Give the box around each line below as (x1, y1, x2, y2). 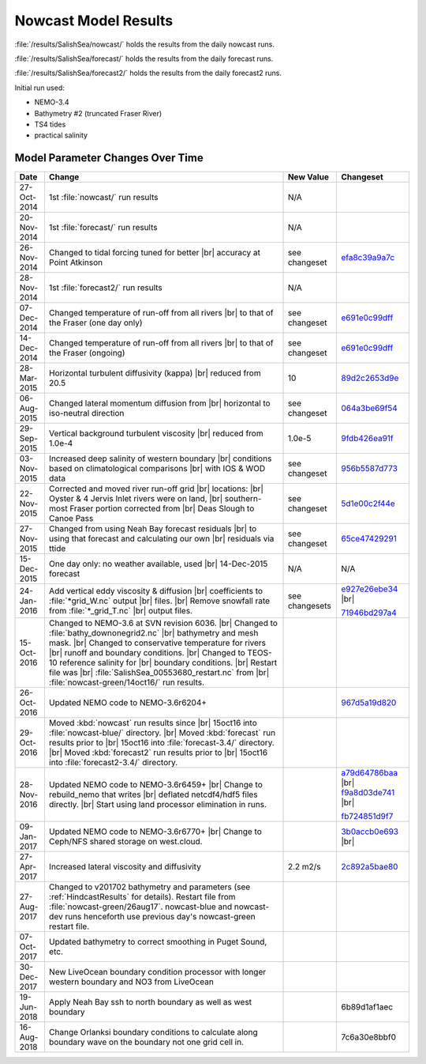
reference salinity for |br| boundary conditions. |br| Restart (59, 657, 278, 668)
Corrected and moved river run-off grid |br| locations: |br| (48, 483, 264, 494)
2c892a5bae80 (340, 862, 398, 873)
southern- (224, 493, 262, 504)
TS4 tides (34, 119, 66, 129)
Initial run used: (14, 83, 65, 92)
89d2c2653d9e (340, 372, 399, 383)
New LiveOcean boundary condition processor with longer (48, 967, 267, 978)
